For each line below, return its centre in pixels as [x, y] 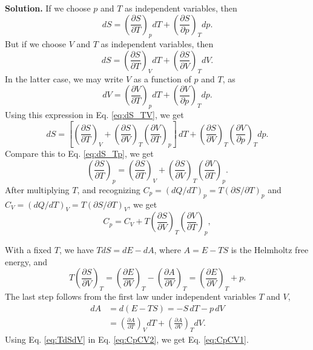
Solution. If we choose [48, 8]
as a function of [162, 78]
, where [167, 250]
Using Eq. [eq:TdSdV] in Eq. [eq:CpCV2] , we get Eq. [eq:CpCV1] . [127, 339]
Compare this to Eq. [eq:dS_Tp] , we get [79, 154]
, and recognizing [109, 189]
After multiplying [37, 189]
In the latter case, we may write [64, 78]
